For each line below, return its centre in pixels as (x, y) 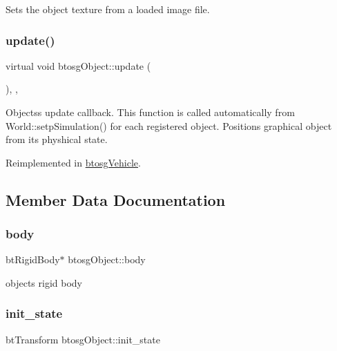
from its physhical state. (57, 139)
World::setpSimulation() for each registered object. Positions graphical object (169, 125)
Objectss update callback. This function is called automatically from (150, 112)
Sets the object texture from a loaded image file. (108, 9)
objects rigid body (44, 282)
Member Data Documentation (116, 199)
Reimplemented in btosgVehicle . (73, 162)
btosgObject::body (107, 259)
